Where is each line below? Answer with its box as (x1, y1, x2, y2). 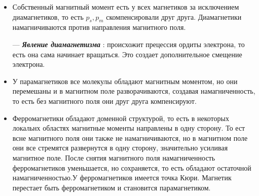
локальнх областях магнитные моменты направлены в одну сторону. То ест (12, 123, 245, 133)
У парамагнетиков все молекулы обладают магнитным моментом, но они (12, 75, 238, 86)
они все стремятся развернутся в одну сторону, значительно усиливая (12, 142, 228, 153)
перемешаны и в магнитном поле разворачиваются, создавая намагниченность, (12, 86, 255, 96)
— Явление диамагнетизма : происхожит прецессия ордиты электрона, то (12, 38, 245, 49)
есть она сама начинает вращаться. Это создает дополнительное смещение (12, 49, 242, 59)
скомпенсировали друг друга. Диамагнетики (106, 11, 242, 22)
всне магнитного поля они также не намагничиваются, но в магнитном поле (12, 132, 248, 143)
